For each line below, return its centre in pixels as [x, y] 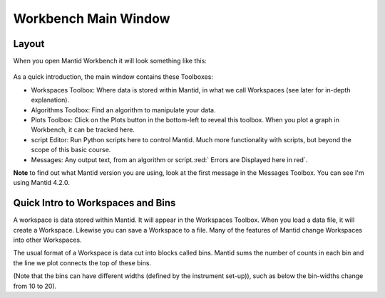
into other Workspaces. [47, 240]
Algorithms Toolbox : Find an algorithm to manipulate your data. [123, 110]
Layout [29, 44]
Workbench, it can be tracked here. [83, 130]
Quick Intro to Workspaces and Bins [94, 203]
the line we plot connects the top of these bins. [82, 262]
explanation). [50, 100]
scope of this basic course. [71, 150]
